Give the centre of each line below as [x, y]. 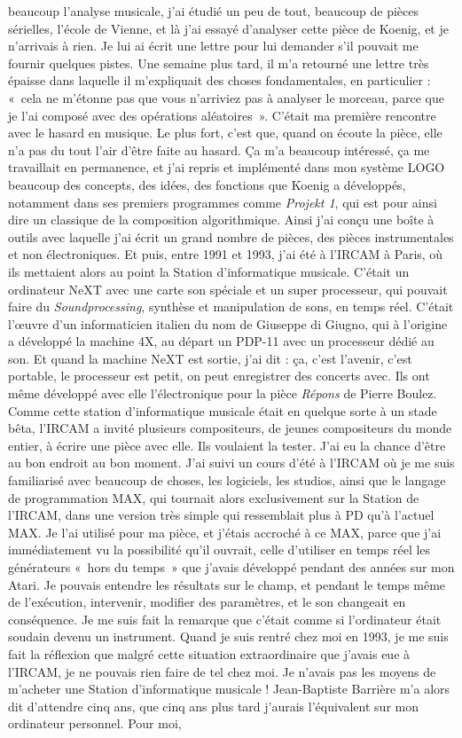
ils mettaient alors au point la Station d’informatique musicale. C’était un [209, 271]
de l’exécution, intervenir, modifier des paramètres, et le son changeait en [207, 602]
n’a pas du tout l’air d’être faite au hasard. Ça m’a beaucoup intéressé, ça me [219, 149]
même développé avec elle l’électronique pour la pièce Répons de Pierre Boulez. [223, 393]
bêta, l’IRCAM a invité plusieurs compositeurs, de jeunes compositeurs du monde [230, 428]
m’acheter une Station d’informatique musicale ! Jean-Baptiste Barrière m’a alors [229, 689]
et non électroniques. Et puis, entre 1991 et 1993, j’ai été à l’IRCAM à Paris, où [226, 254]
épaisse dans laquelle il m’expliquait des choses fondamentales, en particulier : [219, 80]
